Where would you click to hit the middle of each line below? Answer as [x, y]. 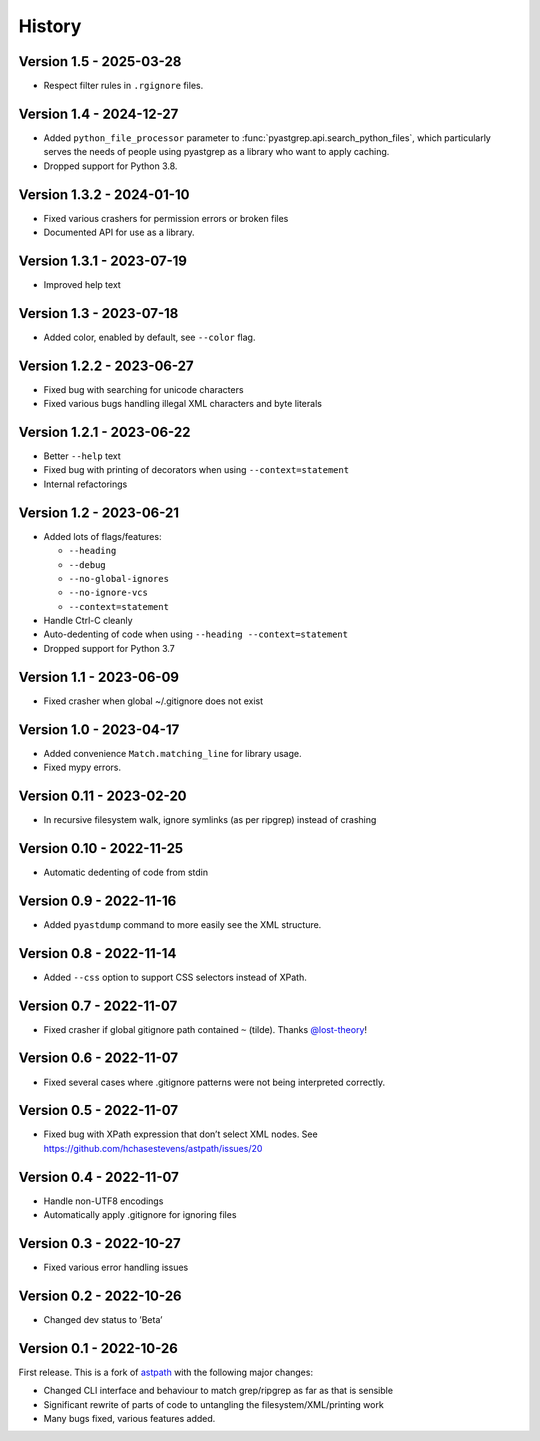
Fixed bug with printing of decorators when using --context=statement [196, 470]
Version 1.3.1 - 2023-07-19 [102, 260]
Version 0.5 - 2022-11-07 [98, 1110]
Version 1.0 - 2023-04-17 [99, 729]
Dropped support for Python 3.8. [110, 166]
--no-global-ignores [119, 578]
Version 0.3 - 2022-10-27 [99, 1243]
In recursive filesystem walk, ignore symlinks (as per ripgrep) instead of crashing [210, 819]
